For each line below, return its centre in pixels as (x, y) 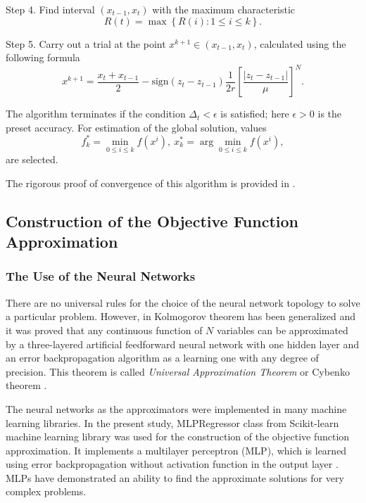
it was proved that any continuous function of (104, 330)
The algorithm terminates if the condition (96, 114)
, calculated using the (300, 43)
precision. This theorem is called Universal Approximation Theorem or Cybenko (178, 371)
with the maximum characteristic (224, 9)
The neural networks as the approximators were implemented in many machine (176, 408)
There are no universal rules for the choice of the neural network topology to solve (183, 302)
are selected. (32, 159)
